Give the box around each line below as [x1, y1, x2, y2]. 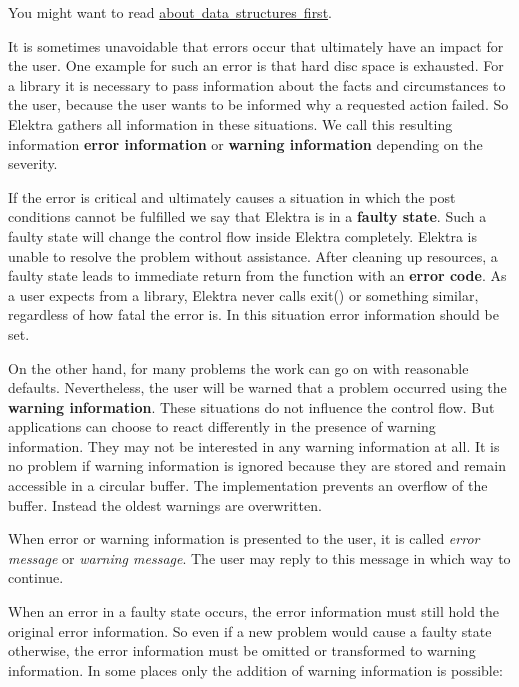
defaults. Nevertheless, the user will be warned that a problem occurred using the [8, 377, 507, 398]
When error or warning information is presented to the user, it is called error [8, 528, 480, 549]
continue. [8, 567, 64, 588]
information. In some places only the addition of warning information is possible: [8, 659, 503, 680]
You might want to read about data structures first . [8, 2, 332, 22]
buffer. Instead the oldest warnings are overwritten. [8, 494, 322, 515]
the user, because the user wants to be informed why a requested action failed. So [8, 94, 509, 115]
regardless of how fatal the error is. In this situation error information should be [8, 304, 499, 325]
